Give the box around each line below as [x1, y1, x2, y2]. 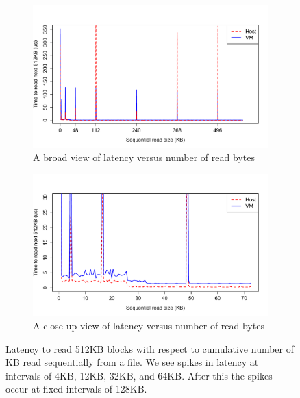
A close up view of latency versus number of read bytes [33, 319, 264, 332]
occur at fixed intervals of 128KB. [5, 382, 147, 396]
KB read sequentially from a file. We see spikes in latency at [5, 355, 259, 369]
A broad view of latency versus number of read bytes [33, 150, 255, 164]
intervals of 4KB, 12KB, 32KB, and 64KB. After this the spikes [5, 368, 273, 382]
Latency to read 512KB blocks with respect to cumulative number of [5, 341, 295, 356]
